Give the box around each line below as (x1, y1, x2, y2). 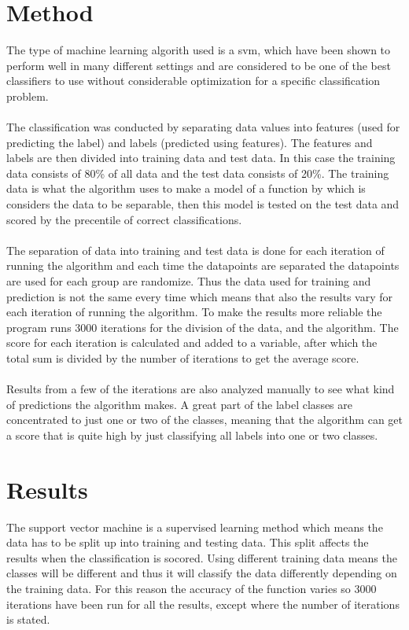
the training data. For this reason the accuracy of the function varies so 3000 (6, 580, 377, 597)
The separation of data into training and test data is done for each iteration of (6, 241, 385, 258)
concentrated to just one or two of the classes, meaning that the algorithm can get (6, 411, 403, 428)
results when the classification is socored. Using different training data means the (6, 549, 397, 566)
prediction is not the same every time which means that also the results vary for (6, 288, 392, 304)
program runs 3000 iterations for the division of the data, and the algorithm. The (6, 319, 399, 335)
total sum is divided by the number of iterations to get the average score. (6, 350, 359, 366)
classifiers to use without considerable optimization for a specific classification (6, 72, 381, 89)
